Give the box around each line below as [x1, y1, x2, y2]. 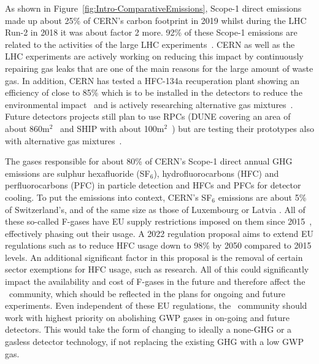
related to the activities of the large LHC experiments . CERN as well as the [5, 37, 295, 50]
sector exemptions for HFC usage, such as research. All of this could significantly [5, 263, 309, 276]
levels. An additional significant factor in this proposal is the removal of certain [5, 250, 303, 263]
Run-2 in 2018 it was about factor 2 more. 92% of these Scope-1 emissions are [5, 26, 298, 39]
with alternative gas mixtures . [5, 134, 122, 147]
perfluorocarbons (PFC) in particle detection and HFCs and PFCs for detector [5, 179, 301, 192]
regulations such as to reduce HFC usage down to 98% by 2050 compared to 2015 [5, 239, 312, 252]
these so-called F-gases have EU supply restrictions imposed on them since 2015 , [5, 215, 312, 228]
